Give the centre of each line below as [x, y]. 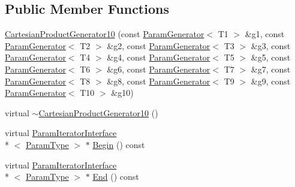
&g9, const [271, 81]
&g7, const [271, 69]
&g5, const [271, 57]
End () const [116, 177]
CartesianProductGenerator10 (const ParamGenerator [105, 34]
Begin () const [119, 144]
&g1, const [265, 34]
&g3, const [271, 45]
